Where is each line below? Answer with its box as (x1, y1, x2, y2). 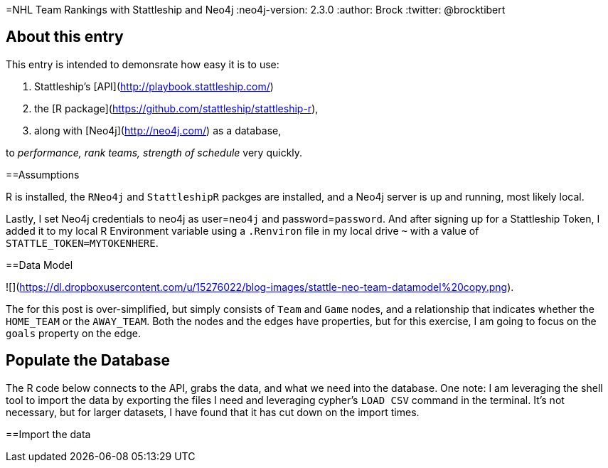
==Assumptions (6, 168, 80, 181)
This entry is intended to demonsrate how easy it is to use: (6, 58, 279, 70)
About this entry (6, 28, 124, 46)
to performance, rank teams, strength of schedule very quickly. (6, 146, 303, 159)
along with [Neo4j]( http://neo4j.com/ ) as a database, (34, 124, 282, 137)
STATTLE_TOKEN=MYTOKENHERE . (6, 236, 159, 249)
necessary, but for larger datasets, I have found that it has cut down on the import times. (6, 405, 420, 418)
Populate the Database (6, 351, 171, 370)
